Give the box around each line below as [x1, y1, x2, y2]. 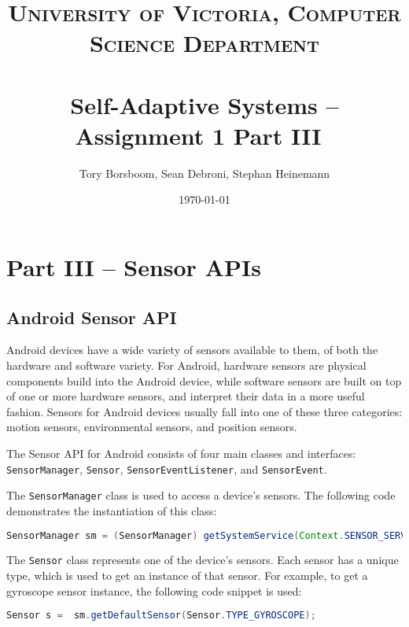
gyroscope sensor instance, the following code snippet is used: [6, 582, 302, 599]
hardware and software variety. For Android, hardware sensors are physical [6, 357, 367, 374]
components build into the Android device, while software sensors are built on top [6, 372, 402, 389]
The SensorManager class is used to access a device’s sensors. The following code [6, 487, 396, 503]
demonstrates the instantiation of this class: [6, 502, 217, 518]
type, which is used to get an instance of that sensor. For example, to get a [6, 567, 368, 584]
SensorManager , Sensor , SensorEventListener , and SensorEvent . [6, 460, 327, 477]
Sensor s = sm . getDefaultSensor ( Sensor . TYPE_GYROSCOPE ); [6, 610, 316, 621]
